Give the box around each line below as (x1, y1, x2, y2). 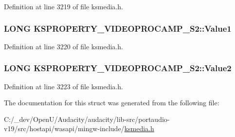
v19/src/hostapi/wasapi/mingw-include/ (4, 123, 125, 134)
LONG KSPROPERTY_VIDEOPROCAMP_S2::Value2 (4, 62, 232, 74)
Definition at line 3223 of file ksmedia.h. (4, 81, 123, 91)
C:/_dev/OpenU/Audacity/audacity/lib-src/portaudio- (4, 114, 170, 124)
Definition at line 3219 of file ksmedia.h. (4, 1, 123, 11)
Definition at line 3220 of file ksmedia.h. (4, 41, 123, 51)
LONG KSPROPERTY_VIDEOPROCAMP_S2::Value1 (4, 22, 232, 34)
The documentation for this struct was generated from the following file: (4, 98, 219, 108)
